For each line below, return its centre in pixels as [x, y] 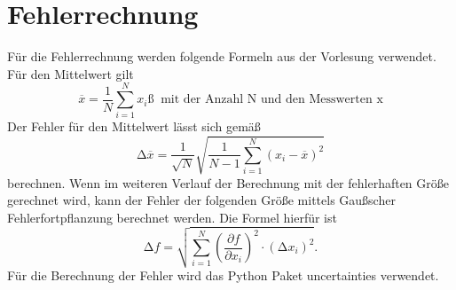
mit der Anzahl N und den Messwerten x [272, 100]
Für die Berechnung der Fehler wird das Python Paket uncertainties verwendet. [223, 274]
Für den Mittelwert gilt [71, 73]
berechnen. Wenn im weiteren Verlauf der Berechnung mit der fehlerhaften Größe [228, 182]
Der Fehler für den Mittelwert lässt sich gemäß [134, 126]
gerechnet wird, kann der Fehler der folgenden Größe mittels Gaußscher [201, 200]
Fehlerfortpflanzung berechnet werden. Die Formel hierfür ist [172, 217]
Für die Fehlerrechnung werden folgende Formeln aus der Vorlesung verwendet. [222, 56]
